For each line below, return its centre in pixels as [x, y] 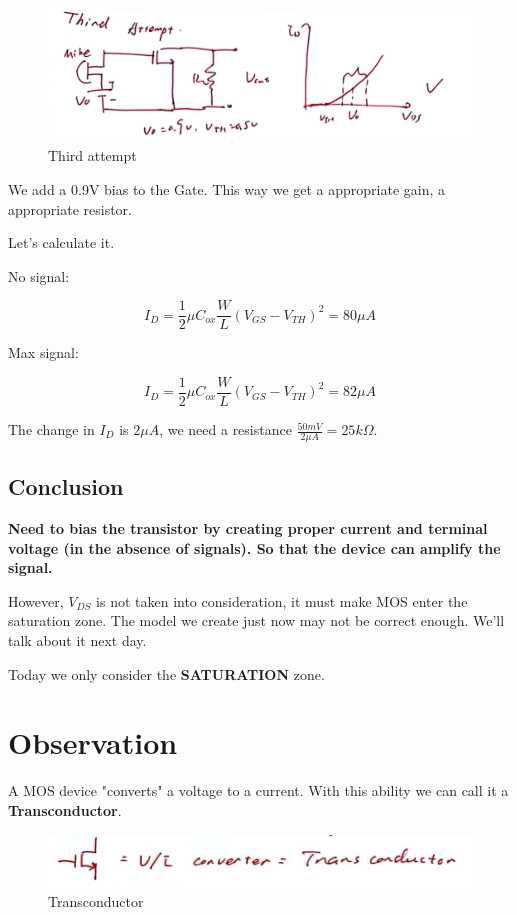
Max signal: [43, 352]
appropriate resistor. [70, 208]
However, [36, 600]
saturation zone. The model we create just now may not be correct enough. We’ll [256, 620]
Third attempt [92, 155]
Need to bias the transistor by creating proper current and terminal [248, 528]
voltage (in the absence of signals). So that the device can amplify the [254, 547]
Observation [93, 742]
